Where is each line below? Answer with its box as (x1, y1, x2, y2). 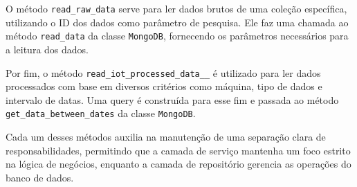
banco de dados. (6, 170, 74, 184)
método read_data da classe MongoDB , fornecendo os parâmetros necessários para (6, 28, 349, 43)
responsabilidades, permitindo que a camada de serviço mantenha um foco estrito (6, 143, 351, 157)
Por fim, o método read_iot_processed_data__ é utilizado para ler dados (6, 65, 321, 80)
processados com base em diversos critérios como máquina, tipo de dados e (6, 79, 322, 93)
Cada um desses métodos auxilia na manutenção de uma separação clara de (6, 130, 326, 143)
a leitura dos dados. (6, 42, 89, 56)
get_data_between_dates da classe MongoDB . (6, 106, 196, 121)
